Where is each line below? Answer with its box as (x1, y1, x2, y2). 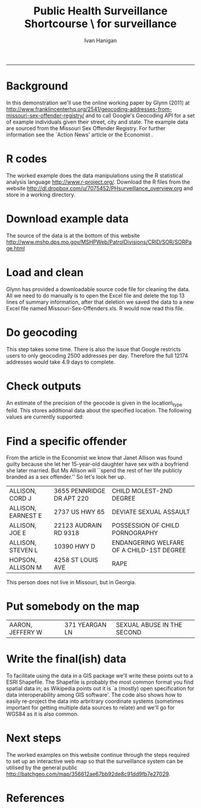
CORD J (9, 494, 32, 502)
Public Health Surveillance (33, 4, 168, 18)
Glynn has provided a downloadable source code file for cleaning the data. (6, 285, 190, 292)
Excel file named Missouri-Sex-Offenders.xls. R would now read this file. (6, 304, 185, 312)
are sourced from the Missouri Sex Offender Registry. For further (6, 124, 166, 131)
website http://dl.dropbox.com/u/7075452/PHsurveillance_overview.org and (6, 184, 193, 191)
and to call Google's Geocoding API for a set (86, 112, 195, 119)
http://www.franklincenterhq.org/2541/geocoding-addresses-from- (6, 105, 172, 112)
